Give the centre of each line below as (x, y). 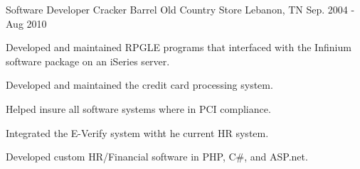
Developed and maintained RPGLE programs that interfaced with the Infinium (179, 47)
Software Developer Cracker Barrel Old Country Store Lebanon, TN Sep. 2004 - (180, 9)
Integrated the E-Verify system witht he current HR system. (137, 132)
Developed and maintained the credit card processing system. (139, 85)
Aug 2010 (26, 23)
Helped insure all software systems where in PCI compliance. (138, 108)
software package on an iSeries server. (88, 61)
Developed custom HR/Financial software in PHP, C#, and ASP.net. (157, 157)
